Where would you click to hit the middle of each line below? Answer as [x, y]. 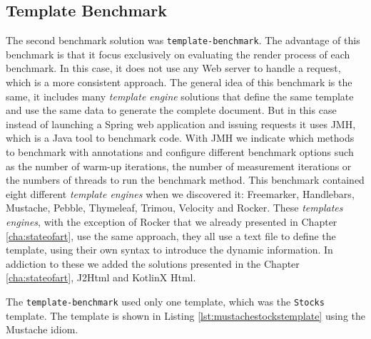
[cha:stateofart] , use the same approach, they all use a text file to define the [171, 235]
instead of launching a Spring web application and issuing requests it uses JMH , [181, 124]
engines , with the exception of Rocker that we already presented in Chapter [172, 221]
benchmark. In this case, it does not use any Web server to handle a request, [173, 68]
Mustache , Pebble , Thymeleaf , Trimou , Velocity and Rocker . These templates [174, 208]
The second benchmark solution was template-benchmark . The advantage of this [183, 40]
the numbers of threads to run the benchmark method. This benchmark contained [185, 180]
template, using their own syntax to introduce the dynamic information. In [169, 250]
